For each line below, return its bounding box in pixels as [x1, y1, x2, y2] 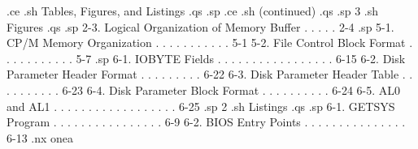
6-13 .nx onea [7, 129, 74, 146]
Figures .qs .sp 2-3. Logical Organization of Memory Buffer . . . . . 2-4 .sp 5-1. [7, 18, 394, 35]
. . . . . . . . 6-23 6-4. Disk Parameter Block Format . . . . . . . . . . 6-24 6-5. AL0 [7, 81, 401, 98]
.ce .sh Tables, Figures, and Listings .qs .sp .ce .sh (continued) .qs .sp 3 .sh [7, 2, 379, 19]
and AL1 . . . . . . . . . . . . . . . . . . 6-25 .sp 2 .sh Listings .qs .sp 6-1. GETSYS [7, 97, 395, 114]
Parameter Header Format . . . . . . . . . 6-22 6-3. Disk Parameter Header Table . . [7, 66, 413, 83]
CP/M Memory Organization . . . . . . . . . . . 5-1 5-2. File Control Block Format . [7, 34, 413, 51]
